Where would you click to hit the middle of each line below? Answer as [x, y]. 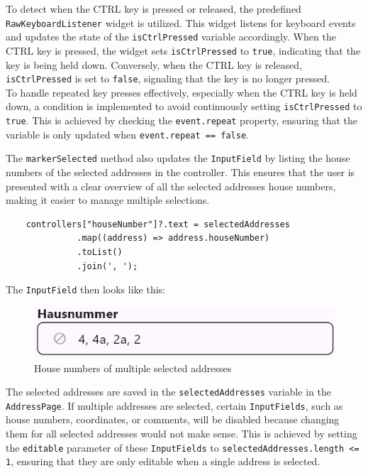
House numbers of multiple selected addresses [133, 368]
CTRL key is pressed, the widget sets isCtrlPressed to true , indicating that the [183, 50]
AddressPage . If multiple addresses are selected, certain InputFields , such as [174, 405]
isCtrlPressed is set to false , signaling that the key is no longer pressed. [168, 78]
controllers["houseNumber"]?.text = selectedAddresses [158, 224]
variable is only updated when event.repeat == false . [127, 134]
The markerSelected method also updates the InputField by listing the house [178, 158]
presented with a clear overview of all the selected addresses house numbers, [171, 186]
